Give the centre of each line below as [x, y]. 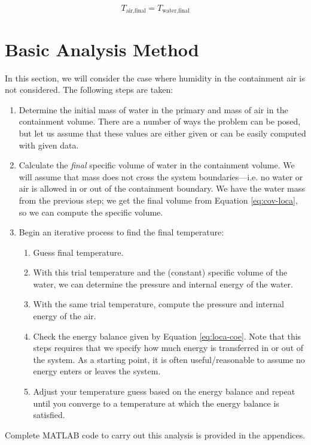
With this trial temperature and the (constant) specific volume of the [160, 272]
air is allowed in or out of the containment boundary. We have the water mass [162, 188]
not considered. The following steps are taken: [89, 90]
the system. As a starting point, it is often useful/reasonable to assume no [169, 359]
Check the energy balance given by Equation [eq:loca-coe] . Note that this [167, 336]
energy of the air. [65, 316]
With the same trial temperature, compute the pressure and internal [158, 304]
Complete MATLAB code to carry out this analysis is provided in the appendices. [155, 435]
